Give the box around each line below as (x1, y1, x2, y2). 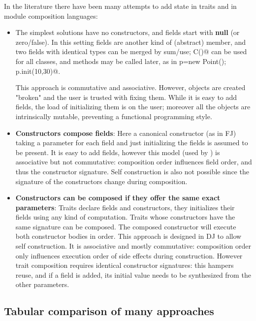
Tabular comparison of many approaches (4, 303, 214, 319)
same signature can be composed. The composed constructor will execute (15, 221, 236, 231)
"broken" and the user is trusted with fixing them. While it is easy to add (15, 92, 237, 102)
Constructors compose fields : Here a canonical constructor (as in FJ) (15, 128, 236, 138)
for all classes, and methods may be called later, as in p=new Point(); (15, 56, 226, 66)
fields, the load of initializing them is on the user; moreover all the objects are (15, 101, 251, 112)
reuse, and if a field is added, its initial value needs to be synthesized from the (15, 269, 251, 280)
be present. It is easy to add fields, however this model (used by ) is (15, 147, 220, 157)
